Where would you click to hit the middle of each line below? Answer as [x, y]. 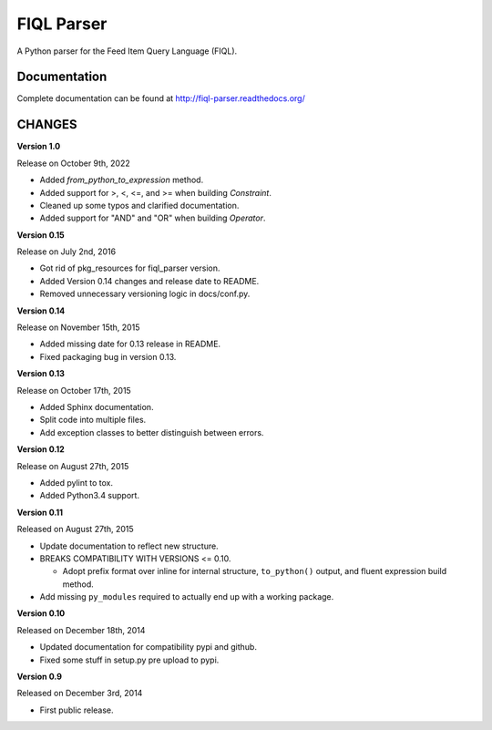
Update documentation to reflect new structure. [129, 546]
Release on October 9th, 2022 [74, 163]
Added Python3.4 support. [90, 496]
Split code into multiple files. [93, 420]
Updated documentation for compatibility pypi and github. [148, 647]
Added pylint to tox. [77, 482]
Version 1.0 [39, 147]
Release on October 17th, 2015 [74, 390]
